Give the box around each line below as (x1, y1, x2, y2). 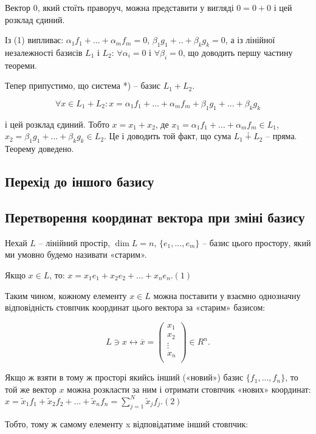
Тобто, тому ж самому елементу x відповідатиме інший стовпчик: (5, 417, 249, 430)
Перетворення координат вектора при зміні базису (5, 207, 305, 226)
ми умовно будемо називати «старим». (5, 248, 147, 261)
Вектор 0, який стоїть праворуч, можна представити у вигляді (5, 1, 234, 13)
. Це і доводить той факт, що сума (104, 129, 232, 142)
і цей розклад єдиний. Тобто (5, 117, 109, 130)
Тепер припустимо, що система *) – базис (5, 79, 160, 92)
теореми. (5, 58, 37, 71)
